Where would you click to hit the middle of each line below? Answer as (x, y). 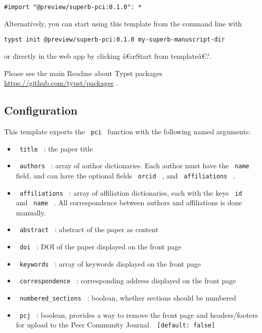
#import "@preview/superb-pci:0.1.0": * (73, 7)
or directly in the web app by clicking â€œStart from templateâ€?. (108, 55)
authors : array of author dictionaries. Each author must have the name (134, 165)
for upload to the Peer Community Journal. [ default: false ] (116, 325)
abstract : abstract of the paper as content (89, 229)
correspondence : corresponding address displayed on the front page (128, 281)
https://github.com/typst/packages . (61, 83)
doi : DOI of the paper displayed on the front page (100, 247)
